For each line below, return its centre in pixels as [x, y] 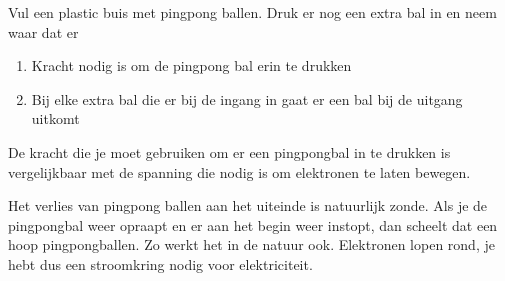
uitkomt [55, 118]
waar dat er [43, 31]
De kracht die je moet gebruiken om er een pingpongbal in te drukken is [229, 151]
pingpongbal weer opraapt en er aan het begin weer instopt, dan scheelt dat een [253, 224]
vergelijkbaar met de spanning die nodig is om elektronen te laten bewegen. [239, 171]
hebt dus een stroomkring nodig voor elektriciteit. [160, 263]
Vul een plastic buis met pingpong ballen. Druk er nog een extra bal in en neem [252, 12]
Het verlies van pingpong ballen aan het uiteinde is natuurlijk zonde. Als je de [248, 205]
